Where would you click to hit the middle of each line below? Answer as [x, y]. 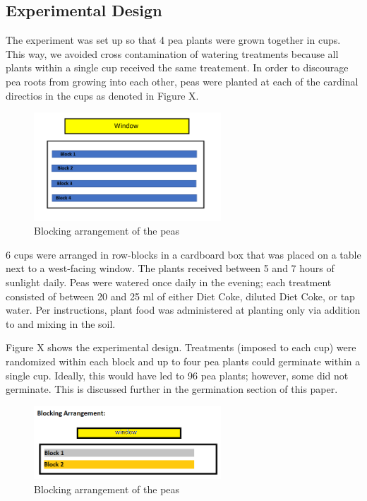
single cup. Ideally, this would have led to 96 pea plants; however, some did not [177, 375]
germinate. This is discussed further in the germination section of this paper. [172, 389]
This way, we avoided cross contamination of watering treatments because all [172, 53]
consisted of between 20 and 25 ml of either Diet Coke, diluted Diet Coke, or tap [180, 296]
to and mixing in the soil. [61, 323]
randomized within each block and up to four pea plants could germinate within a [183, 361]
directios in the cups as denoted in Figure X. [102, 95]
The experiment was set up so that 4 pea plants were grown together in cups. [173, 40]
